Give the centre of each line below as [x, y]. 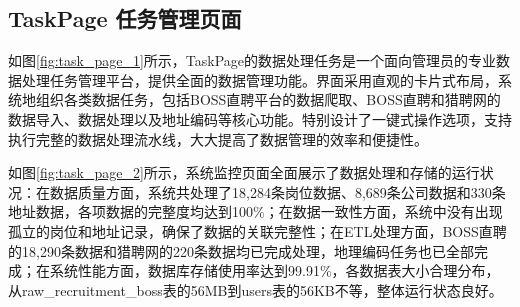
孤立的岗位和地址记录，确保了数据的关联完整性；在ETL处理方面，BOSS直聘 [257, 230]
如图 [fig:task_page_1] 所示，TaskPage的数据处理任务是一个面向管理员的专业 [252, 60]
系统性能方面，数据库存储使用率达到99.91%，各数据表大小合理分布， [274, 270]
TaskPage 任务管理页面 [125, 18]
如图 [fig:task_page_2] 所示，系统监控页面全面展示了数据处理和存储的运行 [244, 172]
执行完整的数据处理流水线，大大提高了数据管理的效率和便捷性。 [218, 138]
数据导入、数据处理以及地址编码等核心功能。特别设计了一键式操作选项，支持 [260, 118]
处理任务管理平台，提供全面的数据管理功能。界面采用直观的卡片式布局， [259, 79]
